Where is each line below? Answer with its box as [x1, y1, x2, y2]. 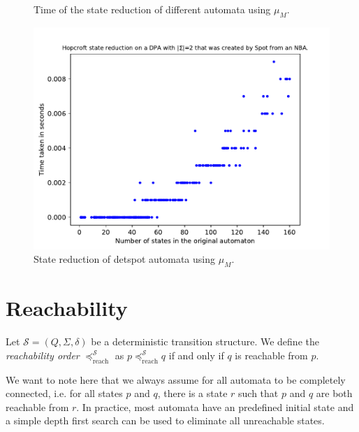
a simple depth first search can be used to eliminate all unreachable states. [6, 413, 325, 428]
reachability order [6, 347, 80, 362]
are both [316, 386, 353, 401]
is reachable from [235, 347, 308, 362]
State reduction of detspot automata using [34, 252, 216, 266]
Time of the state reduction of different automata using [34, 2, 271, 16]
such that [238, 386, 279, 401]
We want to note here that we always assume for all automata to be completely [6, 372, 346, 387]
